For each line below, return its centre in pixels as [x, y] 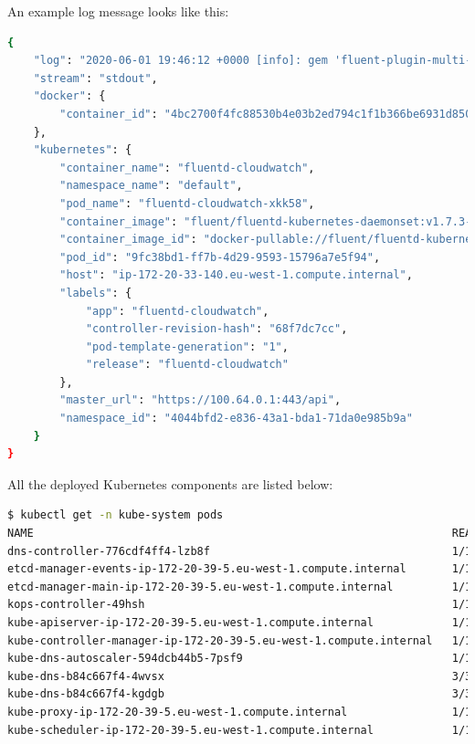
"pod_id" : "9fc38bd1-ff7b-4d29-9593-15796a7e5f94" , [220, 257]
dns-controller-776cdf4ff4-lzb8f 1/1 [240, 551]
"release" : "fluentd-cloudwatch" [187, 365]
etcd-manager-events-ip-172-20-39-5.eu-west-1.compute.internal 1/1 [240, 569]
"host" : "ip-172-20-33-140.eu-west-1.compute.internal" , [236, 275]
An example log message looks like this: [118, 11]
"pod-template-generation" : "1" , [187, 346]
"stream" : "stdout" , [95, 78]
